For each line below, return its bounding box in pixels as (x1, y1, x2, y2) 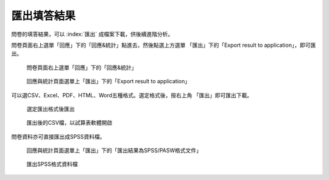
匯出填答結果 (11, 9, 76, 22)
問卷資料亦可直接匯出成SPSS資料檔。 (11, 133, 105, 140)
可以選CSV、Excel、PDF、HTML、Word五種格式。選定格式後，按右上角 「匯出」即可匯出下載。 (11, 91, 253, 99)
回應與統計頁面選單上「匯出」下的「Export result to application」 (26, 78, 191, 85)
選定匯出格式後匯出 (26, 105, 75, 112)
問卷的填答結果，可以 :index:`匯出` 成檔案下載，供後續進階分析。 (11, 30, 174, 38)
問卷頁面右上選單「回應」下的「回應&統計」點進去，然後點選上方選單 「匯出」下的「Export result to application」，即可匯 (11, 41, 316, 49)
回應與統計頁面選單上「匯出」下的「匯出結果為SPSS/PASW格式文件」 (26, 147, 202, 154)
